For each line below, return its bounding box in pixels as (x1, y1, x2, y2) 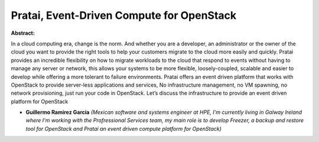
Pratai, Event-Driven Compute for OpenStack (11, 9, 237, 22)
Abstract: (11, 29, 35, 37)
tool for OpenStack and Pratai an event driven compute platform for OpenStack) (25, 125, 222, 132)
